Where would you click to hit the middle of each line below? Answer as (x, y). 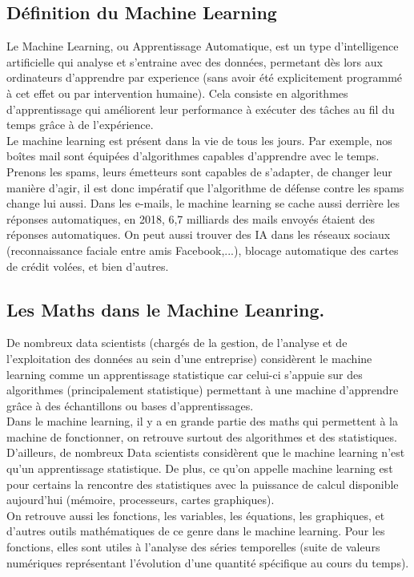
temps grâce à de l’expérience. (80, 125)
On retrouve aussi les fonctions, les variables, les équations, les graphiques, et (196, 515)
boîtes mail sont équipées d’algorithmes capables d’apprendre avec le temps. (193, 156)
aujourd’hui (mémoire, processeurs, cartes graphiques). (141, 500)
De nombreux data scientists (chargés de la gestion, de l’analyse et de (177, 343)
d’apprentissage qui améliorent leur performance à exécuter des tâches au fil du (201, 109)
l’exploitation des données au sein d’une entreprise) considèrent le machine (189, 358)
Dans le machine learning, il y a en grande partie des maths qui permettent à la (203, 421)
